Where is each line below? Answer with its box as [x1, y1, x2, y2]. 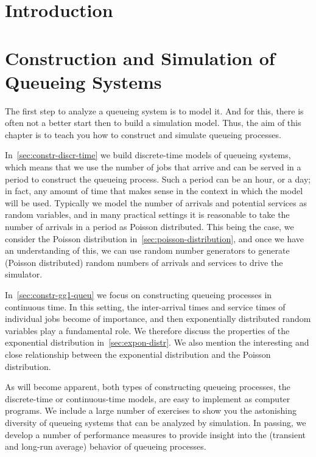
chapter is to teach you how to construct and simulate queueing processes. [5, 128, 281, 141]
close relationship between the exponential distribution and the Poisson [5, 347, 271, 360]
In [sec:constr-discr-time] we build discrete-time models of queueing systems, [5, 148, 291, 161]
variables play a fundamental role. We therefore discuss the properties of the [5, 324, 290, 337]
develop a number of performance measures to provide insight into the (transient [5, 428, 306, 441]
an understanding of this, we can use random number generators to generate [5, 244, 290, 257]
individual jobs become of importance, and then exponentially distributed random [5, 312, 311, 325]
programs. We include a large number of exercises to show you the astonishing [5, 404, 297, 417]
